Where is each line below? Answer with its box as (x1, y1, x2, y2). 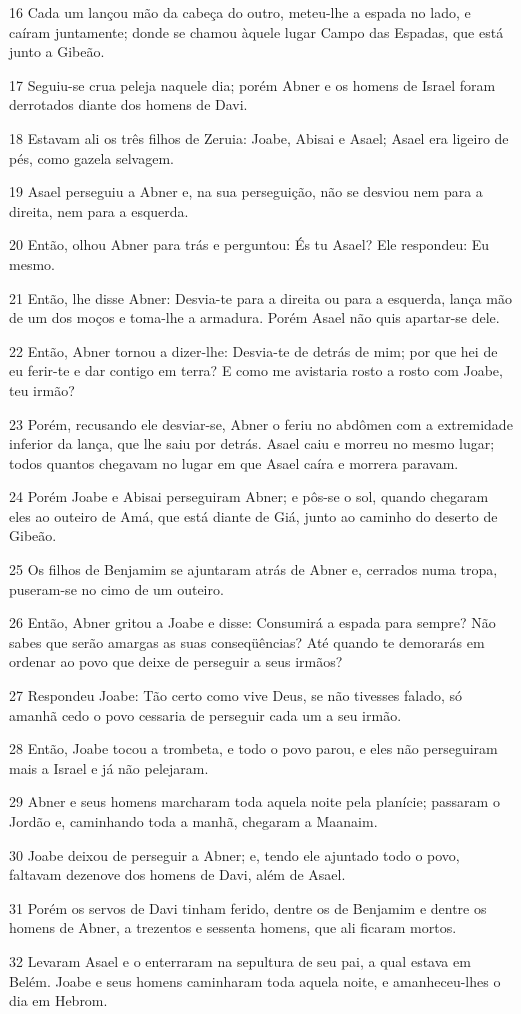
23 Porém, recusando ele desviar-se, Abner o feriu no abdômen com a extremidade (9, 413, 513, 434)
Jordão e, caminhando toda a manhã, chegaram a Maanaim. (9, 811, 378, 831)
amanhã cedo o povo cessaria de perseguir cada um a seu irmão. (9, 704, 402, 725)
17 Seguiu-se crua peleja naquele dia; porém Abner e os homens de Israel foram (9, 74, 496, 95)
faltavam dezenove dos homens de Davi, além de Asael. (9, 864, 346, 885)
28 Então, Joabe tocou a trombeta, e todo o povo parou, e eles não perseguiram (9, 738, 498, 759)
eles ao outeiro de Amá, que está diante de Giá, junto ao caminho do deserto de (9, 505, 498, 526)
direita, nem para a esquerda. (9, 200, 189, 221)
